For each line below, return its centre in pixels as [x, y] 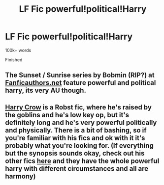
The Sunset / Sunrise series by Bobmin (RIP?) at [80, 75]
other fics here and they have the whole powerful [82, 161]
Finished [14, 59]
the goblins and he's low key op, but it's [67, 115]
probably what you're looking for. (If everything [79, 145]
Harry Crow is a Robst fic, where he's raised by [78, 107]
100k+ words [18, 50]
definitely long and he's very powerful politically [81, 122]
